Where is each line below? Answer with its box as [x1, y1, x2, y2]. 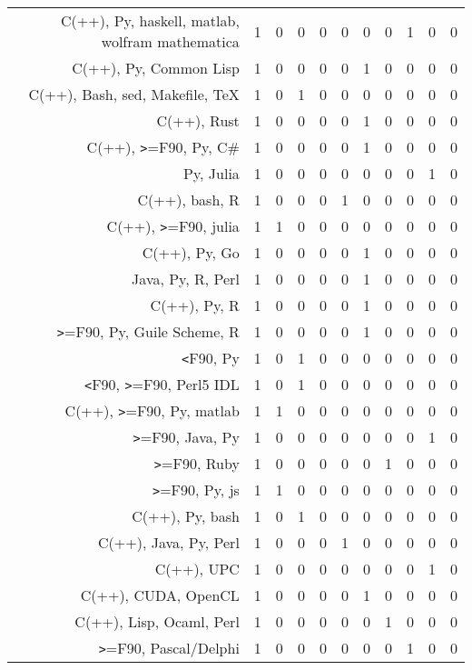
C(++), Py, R [150, 295, 240, 315]
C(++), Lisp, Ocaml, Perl [74, 611, 240, 632]
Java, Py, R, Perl [132, 268, 240, 289]
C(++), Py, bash [132, 505, 240, 526]
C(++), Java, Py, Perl [98, 532, 240, 553]
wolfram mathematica [101, 31, 240, 52]
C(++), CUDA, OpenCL [80, 585, 240, 605]
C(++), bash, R [137, 189, 240, 210]
